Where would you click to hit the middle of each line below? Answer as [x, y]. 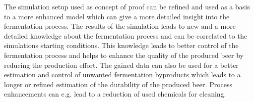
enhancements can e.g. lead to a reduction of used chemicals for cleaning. [115, 94]
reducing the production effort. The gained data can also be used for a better [121, 65]
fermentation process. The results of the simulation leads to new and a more [120, 26]
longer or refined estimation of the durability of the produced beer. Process [118, 84]
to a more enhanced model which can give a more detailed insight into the [117, 16]
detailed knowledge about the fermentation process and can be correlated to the [126, 35]
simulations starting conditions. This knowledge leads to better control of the [121, 45]
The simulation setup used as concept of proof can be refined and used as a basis [127, 6]
